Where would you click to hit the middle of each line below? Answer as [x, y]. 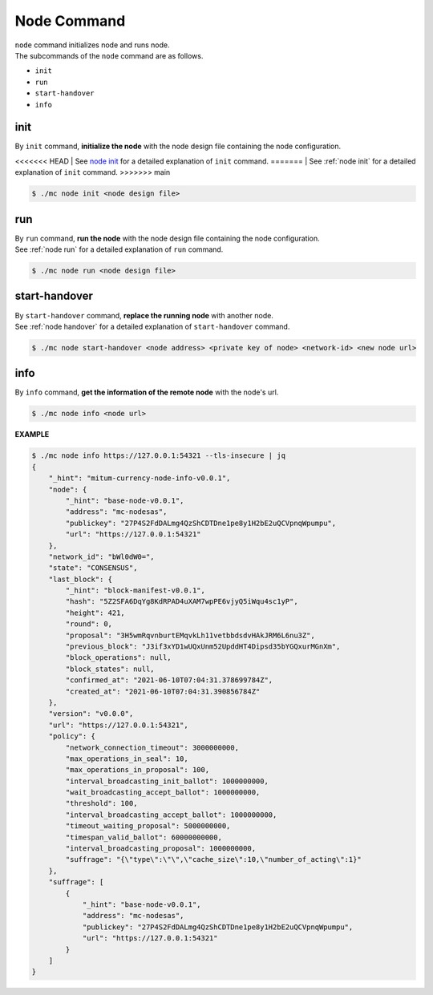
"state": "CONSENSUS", [93, 568]
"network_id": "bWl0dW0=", [102, 556]
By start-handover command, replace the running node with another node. [144, 315]
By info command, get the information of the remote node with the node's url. [147, 392]
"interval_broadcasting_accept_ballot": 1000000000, [171, 815]
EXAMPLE [32, 435]
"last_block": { [80, 579]
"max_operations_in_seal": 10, [127, 758]
